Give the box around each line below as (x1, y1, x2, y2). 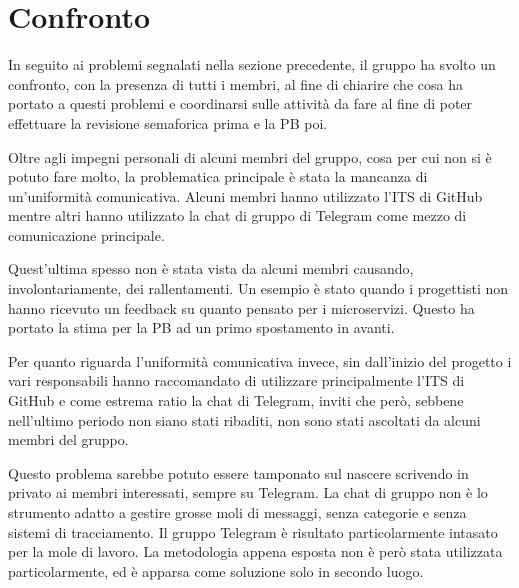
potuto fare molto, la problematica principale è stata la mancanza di (8, 166, 428, 187)
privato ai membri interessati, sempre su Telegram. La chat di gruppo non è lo (8, 482, 488, 503)
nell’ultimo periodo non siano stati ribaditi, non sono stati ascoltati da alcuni (8, 409, 481, 430)
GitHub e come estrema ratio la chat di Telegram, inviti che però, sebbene (8, 390, 464, 411)
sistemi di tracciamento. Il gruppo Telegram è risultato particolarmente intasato (8, 521, 498, 542)
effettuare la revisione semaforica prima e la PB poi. (8, 112, 328, 133)
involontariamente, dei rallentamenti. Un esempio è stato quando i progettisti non (8, 278, 509, 299)
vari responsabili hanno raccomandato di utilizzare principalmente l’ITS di (8, 370, 465, 391)
